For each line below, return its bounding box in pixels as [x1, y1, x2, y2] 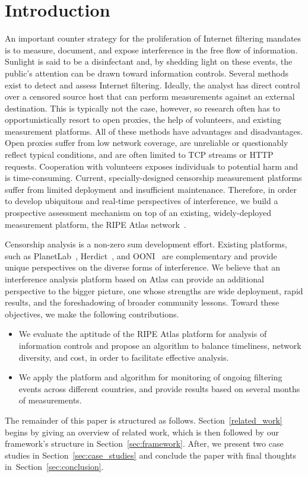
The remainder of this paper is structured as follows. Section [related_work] [5, 414, 282, 426]
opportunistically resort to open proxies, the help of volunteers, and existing [5, 113, 281, 126]
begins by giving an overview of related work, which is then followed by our [5, 425, 279, 438]
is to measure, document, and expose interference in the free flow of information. [5, 43, 298, 56]
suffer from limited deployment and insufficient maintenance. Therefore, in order [5, 183, 297, 195]
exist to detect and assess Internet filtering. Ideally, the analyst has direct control [5, 78, 300, 91]
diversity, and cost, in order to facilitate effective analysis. [18, 351, 229, 363]
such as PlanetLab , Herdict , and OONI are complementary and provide [5, 249, 277, 262]
